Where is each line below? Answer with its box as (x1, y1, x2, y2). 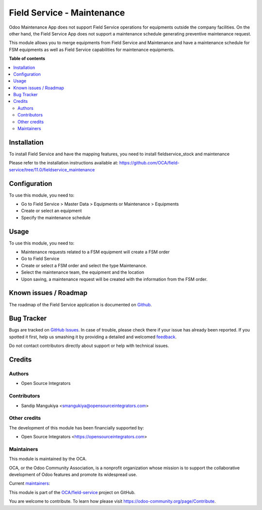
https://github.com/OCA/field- (119, 160, 180, 166)
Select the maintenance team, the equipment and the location (21, 269, 145, 275)
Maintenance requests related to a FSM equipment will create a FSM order (21, 249, 170, 255)
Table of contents (9, 56, 46, 62)
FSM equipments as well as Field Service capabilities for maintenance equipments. (9, 47, 175, 52)
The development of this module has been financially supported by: (9, 425, 144, 430)
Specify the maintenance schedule (21, 214, 91, 220)
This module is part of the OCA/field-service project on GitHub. (9, 489, 136, 495)
